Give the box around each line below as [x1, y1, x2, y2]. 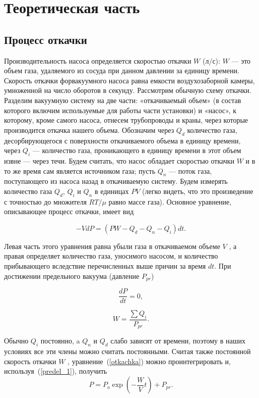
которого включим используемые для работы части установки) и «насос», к [4, 105, 236, 115]
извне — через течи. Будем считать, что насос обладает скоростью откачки [4, 155, 234, 166]
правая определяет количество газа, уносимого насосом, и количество [4, 251, 218, 261]
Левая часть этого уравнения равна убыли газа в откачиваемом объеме [4, 240, 220, 251]
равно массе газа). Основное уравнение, [108, 196, 232, 207]
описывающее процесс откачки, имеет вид [4, 206, 134, 217]
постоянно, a [40, 335, 80, 346]
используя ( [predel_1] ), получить [4, 366, 107, 376]
